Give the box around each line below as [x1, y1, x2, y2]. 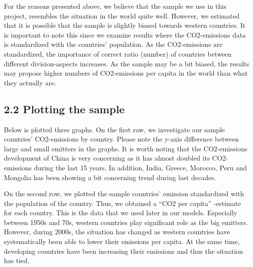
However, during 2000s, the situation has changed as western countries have [4, 226, 230, 237]
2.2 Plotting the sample [4, 101, 125, 116]
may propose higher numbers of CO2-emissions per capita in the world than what [4, 68, 248, 78]
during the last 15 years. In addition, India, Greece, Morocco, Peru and [34, 162, 247, 172]
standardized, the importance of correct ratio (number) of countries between [4, 48, 232, 59]
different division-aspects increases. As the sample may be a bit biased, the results [4, 58, 250, 68]
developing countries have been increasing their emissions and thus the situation [4, 246, 243, 256]
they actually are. [4, 77, 57, 87]
